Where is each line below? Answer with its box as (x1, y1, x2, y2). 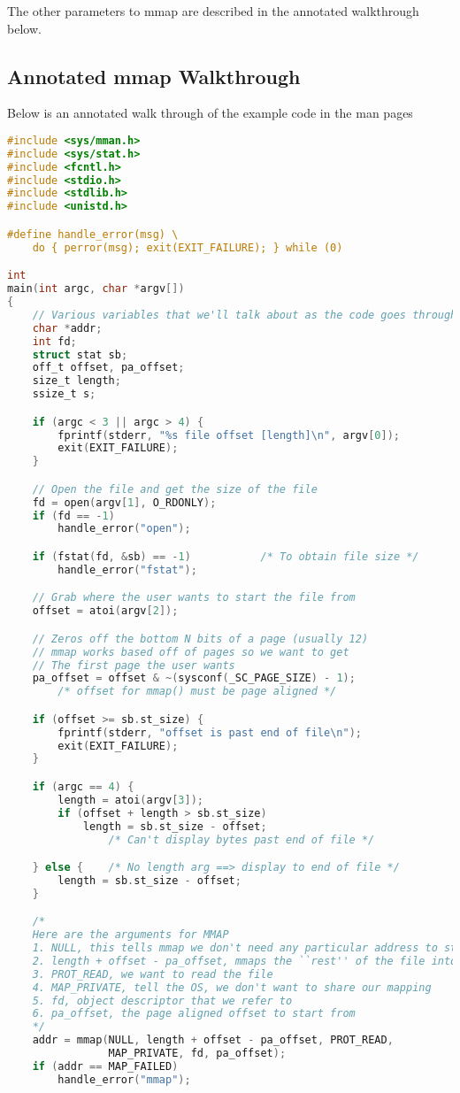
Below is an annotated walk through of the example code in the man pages (7, 104, 413, 122)
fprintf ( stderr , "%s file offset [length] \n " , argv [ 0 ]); (57, 428, 400, 442)
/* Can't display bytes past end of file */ (108, 833, 375, 846)
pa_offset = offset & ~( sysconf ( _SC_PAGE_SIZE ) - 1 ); (32, 672, 356, 685)
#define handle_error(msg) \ (7, 227, 179, 241)
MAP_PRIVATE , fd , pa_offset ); (108, 1047, 287, 1060)
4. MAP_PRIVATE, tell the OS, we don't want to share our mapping (32, 981, 432, 994)
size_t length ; (32, 374, 121, 388)
